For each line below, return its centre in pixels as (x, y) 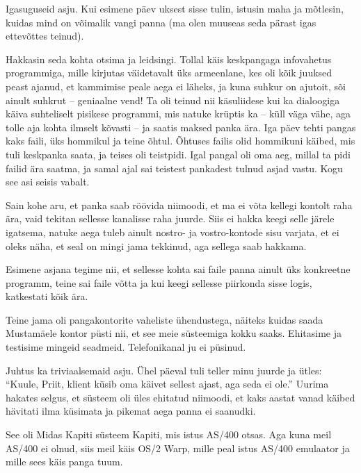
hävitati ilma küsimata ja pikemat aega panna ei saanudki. (131, 411)
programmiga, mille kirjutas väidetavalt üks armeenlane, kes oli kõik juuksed (169, 73)
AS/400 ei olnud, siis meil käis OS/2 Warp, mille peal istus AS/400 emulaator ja (178, 448)
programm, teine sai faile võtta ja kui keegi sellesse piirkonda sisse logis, (159, 282)
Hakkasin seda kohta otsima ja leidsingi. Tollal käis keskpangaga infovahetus (169, 59)
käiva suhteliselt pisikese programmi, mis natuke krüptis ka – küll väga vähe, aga (178, 114)
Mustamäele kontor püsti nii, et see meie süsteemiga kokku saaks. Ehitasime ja (174, 333)
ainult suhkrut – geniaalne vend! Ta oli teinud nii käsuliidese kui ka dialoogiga (173, 100)
